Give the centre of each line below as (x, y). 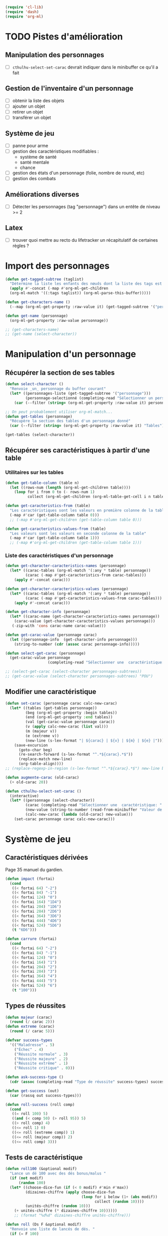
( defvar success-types (29, 1040)
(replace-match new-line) (45, 759)
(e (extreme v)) (42, 736)
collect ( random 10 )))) (119, 1201)
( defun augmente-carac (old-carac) (42, 777)
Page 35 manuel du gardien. (34, 869)
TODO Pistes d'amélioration (64, 36)
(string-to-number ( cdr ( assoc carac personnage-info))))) (77, 644)
